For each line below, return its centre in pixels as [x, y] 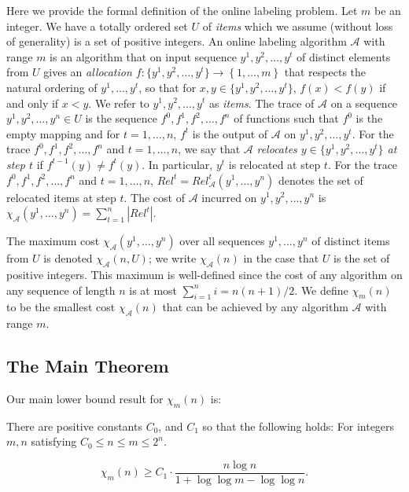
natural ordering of [52, 87]
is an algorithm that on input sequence [143, 56]
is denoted [68, 258]
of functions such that [286, 118]
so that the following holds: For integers [298, 426]
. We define [321, 290]
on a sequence [364, 103]
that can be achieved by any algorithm [255, 307]
